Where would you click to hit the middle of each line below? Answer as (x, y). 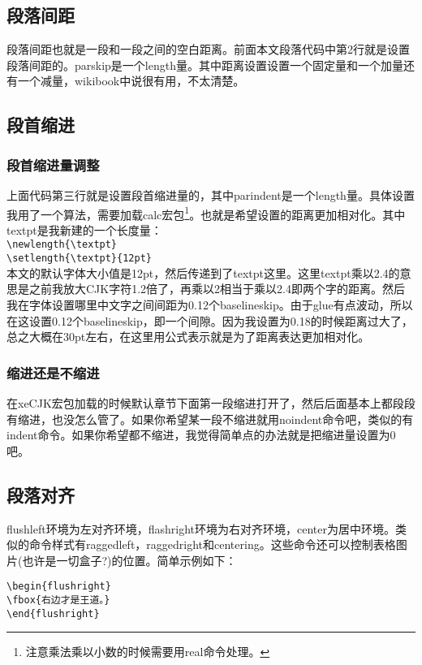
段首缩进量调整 (53, 164)
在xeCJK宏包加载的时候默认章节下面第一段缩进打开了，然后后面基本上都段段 (211, 402)
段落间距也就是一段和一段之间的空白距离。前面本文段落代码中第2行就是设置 (208, 49)
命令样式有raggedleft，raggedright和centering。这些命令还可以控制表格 (212, 544)
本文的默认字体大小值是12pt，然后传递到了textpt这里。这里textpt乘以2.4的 (203, 272)
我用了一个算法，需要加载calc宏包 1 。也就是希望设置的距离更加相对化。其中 (206, 213)
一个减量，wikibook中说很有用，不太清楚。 (131, 81)
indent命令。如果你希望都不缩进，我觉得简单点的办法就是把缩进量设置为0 (201, 435)
